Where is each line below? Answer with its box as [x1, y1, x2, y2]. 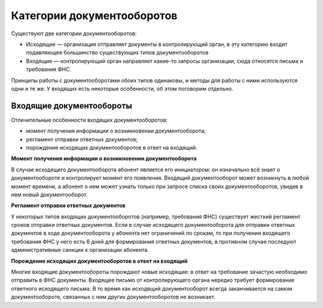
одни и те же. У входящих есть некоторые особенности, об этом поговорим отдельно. [11, 85, 233, 92]
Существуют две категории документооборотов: [11, 30, 137, 37]
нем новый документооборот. [11, 191, 88, 198]
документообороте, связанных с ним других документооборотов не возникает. [11, 293, 215, 301]
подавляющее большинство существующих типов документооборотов [26, 49, 209, 56]
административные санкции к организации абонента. [11, 247, 149, 254]
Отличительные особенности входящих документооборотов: [11, 116, 168, 124]
